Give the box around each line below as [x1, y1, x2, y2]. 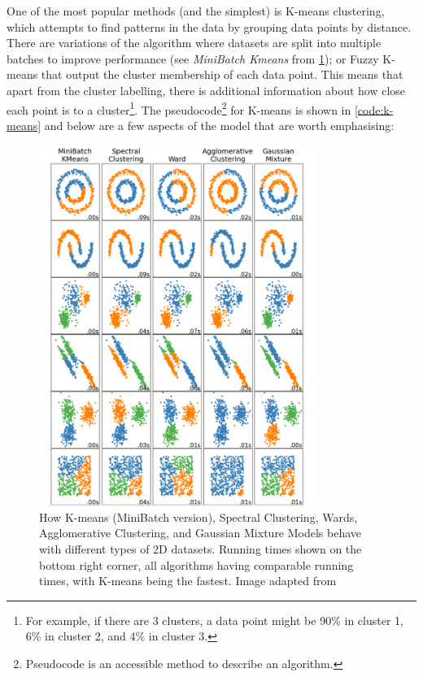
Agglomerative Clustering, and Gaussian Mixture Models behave [39, 524, 362, 541]
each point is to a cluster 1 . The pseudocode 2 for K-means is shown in [7, 98, 351, 118]
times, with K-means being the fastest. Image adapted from [39, 572, 337, 589]
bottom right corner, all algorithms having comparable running [39, 556, 354, 573]
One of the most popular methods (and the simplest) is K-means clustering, [7, 2, 385, 19]
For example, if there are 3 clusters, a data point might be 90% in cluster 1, [25, 611, 403, 628]
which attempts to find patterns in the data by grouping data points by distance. [7, 18, 412, 35]
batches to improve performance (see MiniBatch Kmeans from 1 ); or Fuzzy [7, 50, 379, 67]
